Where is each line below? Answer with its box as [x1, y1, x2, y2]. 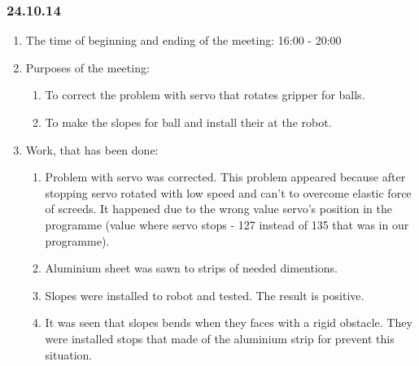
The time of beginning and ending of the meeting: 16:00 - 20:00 [25, 32, 342, 49]
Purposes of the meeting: [25, 59, 150, 76]
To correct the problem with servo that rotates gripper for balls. [45, 86, 365, 103]
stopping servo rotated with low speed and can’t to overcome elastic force [45, 184, 412, 201]
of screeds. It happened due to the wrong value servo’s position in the [45, 200, 392, 217]
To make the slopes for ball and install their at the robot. [45, 114, 332, 130]
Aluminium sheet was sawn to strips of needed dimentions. [45, 259, 338, 277]
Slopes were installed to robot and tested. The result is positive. [45, 286, 364, 303]
